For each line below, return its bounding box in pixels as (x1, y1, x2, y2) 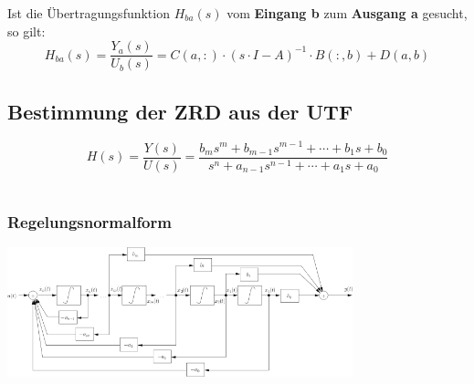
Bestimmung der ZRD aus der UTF (7, 97, 353, 125)
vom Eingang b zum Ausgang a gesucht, (226, 4, 468, 22)
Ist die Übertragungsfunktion (7, 4, 170, 22)
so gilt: (7, 21, 46, 40)
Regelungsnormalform (7, 211, 172, 234)
